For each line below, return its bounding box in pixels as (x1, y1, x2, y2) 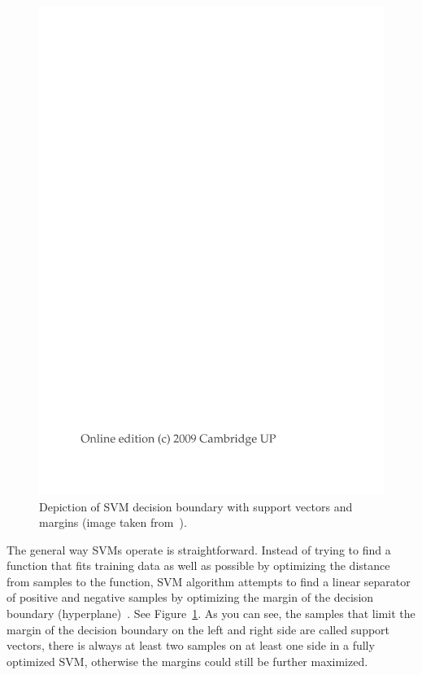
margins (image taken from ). (39, 514, 187, 531)
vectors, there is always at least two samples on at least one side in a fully (7, 637, 375, 654)
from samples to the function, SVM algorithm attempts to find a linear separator (7, 572, 411, 590)
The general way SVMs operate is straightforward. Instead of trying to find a (7, 541, 391, 558)
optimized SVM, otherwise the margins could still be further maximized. (7, 652, 368, 669)
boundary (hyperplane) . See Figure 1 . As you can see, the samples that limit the (7, 605, 415, 622)
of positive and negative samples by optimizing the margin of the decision (7, 589, 374, 606)
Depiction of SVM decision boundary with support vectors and (39, 497, 353, 515)
